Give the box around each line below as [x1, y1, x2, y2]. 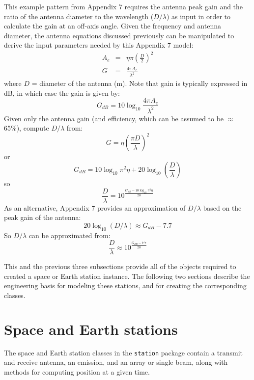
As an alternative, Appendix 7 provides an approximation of [4, 202, 186, 213]
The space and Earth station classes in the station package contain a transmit [4, 347, 243, 357]
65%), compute [4, 123, 49, 133]
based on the [203, 202, 242, 213]
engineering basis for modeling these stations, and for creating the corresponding [4, 280, 247, 291]
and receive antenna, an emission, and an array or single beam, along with [4, 357, 228, 367]
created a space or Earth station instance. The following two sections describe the [4, 271, 250, 281]
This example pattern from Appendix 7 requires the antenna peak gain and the [4, 1, 243, 11]
